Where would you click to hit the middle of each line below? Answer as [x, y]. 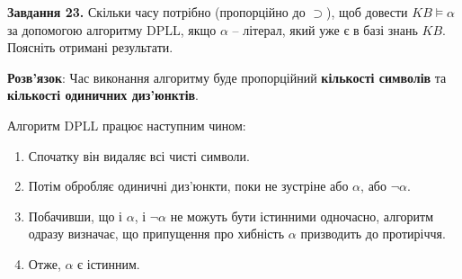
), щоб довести [367, 12]
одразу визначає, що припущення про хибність [156, 234]
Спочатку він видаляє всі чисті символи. [139, 155]
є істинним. [109, 263]
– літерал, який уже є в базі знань [325, 29]
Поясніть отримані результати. [90, 47]
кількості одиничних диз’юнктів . [103, 95]
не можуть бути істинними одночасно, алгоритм [302, 216]
